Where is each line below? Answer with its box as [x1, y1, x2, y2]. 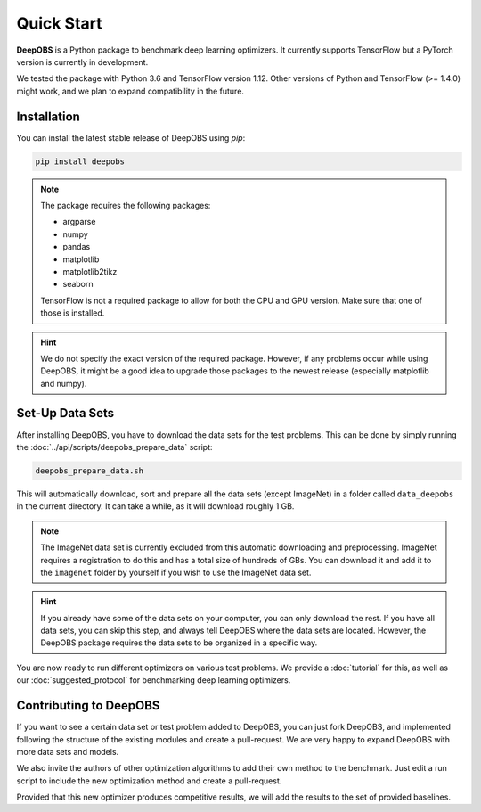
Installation [16, 109, 80, 124]
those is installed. [40, 308, 105, 318]
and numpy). [40, 378, 87, 389]
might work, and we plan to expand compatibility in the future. [16, 86, 245, 96]
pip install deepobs [35, 156, 125, 167]
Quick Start [16, 13, 102, 33]
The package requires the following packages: [40, 200, 211, 210]
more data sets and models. [16, 746, 119, 757]
